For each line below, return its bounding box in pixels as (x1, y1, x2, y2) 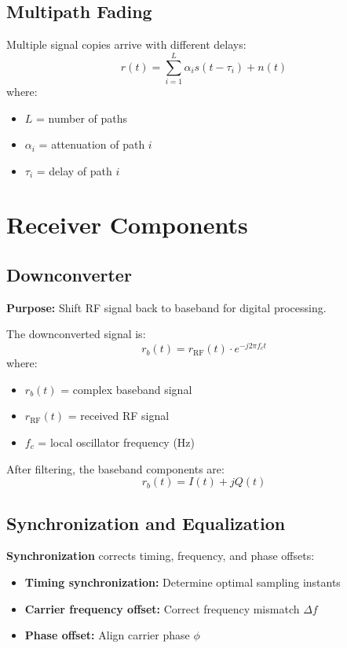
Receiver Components (6, 208, 248, 241)
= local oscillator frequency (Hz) (38, 433, 195, 450)
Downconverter (6, 263, 132, 287)
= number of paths (36, 109, 128, 126)
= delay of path (36, 162, 112, 179)
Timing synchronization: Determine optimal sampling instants (24, 573, 341, 590)
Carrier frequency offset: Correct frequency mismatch (24, 600, 300, 617)
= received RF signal (68, 407, 170, 424)
